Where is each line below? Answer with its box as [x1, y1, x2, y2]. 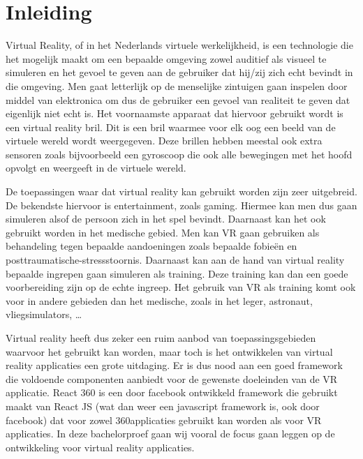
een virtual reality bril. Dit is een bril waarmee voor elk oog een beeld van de [6, 119, 336, 134]
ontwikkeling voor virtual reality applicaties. [6, 439, 195, 454]
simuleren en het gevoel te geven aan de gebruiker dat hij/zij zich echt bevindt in [6, 65, 353, 80]
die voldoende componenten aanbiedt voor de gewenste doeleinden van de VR [6, 371, 338, 386]
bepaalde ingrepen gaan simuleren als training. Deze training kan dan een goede [6, 266, 348, 280]
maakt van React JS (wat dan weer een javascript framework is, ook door [6, 398, 320, 413]
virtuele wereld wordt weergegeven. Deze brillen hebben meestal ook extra [6, 133, 323, 148]
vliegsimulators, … [6, 307, 82, 322]
